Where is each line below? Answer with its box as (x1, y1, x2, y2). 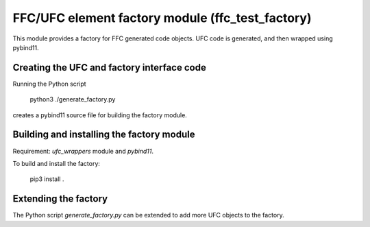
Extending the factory (12, 193, 108, 205)
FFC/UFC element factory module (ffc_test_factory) (12, 10, 312, 25)
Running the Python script (12, 80, 86, 88)
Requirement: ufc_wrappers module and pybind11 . (12, 147, 154, 155)
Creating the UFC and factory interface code (12, 62, 207, 73)
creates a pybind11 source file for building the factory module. (12, 110, 188, 119)
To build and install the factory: (12, 159, 101, 167)
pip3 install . (29, 175, 64, 183)
